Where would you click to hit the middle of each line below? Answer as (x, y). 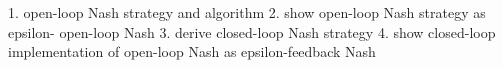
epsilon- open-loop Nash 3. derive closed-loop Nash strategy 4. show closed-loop (252, 31)
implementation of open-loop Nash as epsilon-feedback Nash (192, 51)
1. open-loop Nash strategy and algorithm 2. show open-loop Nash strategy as (247, 12)
